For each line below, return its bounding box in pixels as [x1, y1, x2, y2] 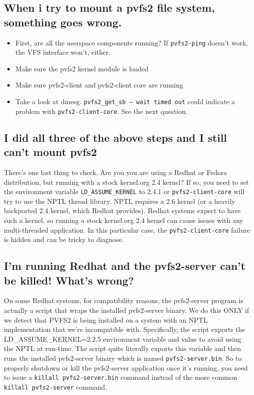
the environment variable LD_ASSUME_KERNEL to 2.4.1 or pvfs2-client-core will [4, 186, 245, 197]
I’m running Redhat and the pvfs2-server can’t [4, 258, 246, 273]
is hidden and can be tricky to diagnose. [4, 234, 124, 244]
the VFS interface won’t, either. [15, 47, 111, 57]
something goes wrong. [4, 14, 122, 29]
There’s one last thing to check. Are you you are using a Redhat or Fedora [4, 167, 227, 177]
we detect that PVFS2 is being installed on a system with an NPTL [4, 314, 208, 325]
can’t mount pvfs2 [4, 144, 97, 159]
